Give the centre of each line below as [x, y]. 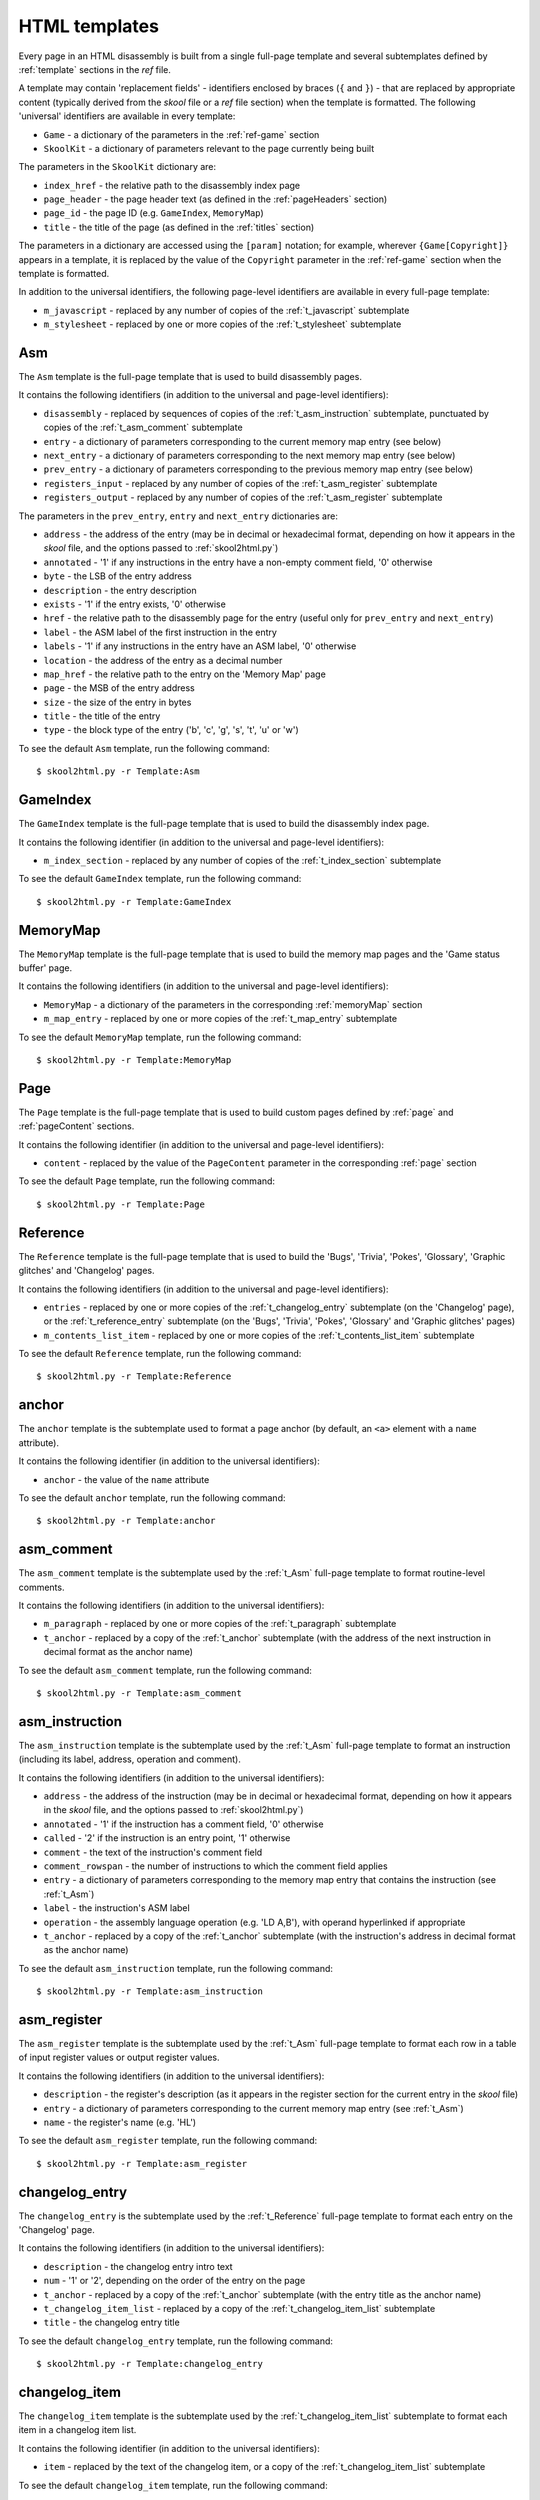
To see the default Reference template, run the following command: [160, 1354]
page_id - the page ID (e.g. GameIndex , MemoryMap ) [153, 213]
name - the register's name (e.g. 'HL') [120, 2122]
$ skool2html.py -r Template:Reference [134, 1376]
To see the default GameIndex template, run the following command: [160, 879]
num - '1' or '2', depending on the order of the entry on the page [174, 2281]
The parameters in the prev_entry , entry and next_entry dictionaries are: [178, 516]
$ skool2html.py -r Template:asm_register [142, 2163]
